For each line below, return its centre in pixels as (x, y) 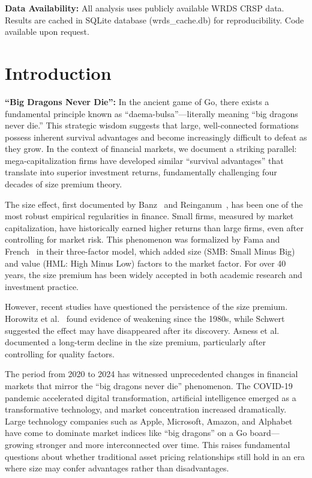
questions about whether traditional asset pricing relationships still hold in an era (155, 456)
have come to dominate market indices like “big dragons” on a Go (126, 433)
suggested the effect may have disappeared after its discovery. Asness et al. (142, 330)
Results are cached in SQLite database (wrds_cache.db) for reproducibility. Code (154, 20)
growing (19, 444)
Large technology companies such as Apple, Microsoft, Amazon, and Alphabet (149, 421)
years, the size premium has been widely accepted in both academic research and (154, 275)
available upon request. (47, 32)
